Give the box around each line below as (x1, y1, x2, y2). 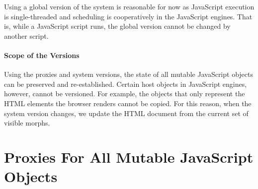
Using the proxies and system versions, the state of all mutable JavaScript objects (4, 69, 254, 79)
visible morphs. (4, 118, 50, 128)
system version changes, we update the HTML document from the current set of (4, 108, 249, 118)
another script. (4, 30, 49, 41)
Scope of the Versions (4, 50, 80, 60)
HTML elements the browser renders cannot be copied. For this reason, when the (4, 98, 252, 108)
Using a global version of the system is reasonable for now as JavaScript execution (4, 1, 255, 11)
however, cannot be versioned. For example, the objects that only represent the (4, 88, 245, 99)
